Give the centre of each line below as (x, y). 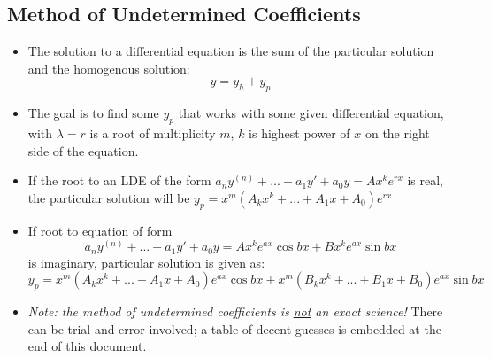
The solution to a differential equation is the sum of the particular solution (231, 51)
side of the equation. (83, 150)
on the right (397, 132)
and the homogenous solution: (109, 68)
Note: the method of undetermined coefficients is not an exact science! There (235, 311)
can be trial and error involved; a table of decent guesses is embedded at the (234, 328)
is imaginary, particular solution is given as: (146, 262)
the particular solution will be (109, 197)
